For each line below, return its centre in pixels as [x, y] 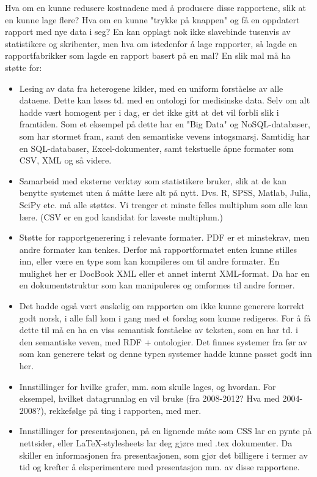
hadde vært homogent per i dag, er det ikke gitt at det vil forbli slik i [149, 112]
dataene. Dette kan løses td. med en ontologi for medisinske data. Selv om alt [165, 100]
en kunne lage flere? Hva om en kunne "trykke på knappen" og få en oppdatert [152, 19]
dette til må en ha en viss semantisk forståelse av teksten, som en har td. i [158, 330]
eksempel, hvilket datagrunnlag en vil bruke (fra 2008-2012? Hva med [149, 398]
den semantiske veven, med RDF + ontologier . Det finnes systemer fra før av [163, 341]
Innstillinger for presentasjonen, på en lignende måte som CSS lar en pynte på [166, 431]
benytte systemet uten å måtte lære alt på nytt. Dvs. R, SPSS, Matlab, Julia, [165, 193]
